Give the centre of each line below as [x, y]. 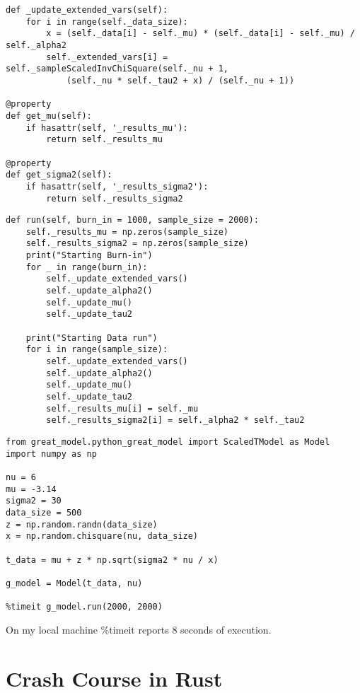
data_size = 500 [44, 512]
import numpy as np [51, 454]
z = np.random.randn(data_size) [82, 524]
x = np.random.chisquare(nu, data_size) [102, 536]
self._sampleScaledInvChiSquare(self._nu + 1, [117, 69]
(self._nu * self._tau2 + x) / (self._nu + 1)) [180, 80]
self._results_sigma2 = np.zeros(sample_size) [137, 244]
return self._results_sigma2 [115, 198]
